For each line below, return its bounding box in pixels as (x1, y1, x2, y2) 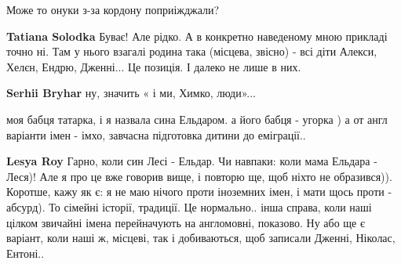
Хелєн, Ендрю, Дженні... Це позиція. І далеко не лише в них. (6, 58, 301, 74)
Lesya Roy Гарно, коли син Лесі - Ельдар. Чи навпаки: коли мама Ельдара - (6, 153, 377, 169)
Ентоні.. (6, 244, 45, 261)
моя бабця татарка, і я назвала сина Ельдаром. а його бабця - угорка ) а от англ (6, 110, 388, 127)
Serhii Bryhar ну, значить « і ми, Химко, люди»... (6, 85, 256, 101)
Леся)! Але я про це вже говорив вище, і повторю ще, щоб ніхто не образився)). (6, 168, 392, 184)
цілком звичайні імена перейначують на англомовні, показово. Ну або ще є (6, 214, 365, 230)
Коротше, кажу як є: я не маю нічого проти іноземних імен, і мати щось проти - (6, 183, 392, 200)
